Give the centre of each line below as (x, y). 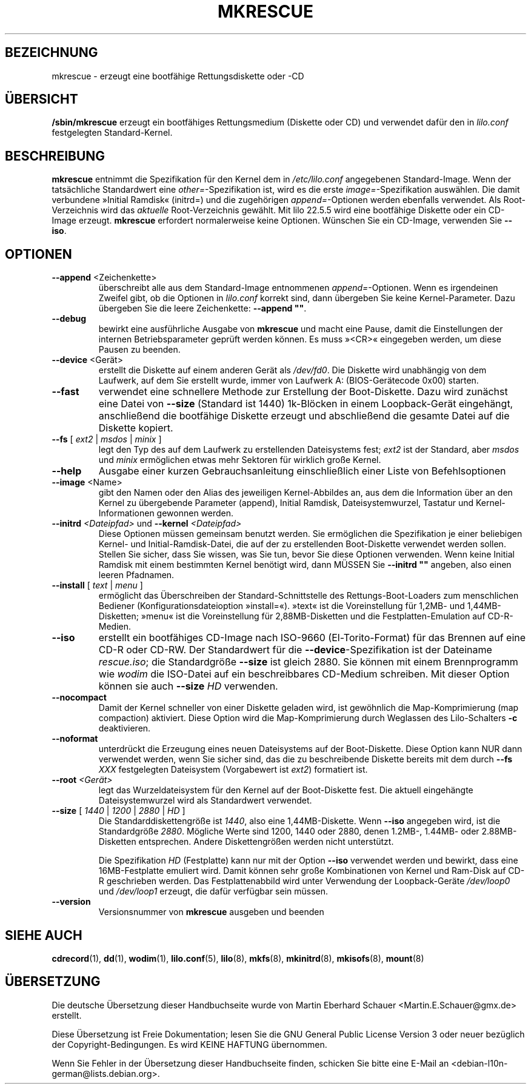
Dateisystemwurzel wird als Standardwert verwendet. (205, 801)
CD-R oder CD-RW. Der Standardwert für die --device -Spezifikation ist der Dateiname (295, 650)
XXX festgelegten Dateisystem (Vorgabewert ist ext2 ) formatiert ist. (233, 770)
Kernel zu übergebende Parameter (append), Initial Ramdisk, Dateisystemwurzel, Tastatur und (286, 503)
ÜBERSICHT (42, 99)
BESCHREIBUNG (55, 156)
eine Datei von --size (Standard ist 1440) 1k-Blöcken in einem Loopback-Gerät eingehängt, (306, 404)
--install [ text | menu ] (97, 585)
